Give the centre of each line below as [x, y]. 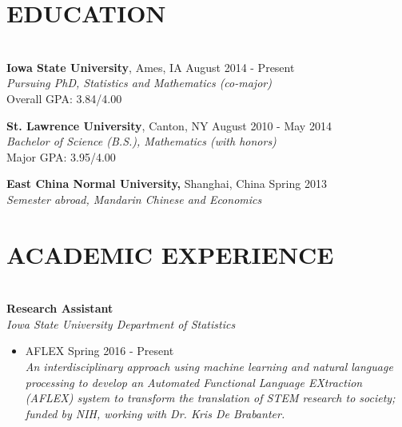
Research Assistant [60, 308]
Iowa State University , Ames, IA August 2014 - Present [151, 67]
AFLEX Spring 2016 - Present [100, 351]
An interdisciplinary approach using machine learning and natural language [209, 366]
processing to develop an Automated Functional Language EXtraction [194, 382]
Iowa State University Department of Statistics [121, 323]
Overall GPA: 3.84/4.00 [64, 98]
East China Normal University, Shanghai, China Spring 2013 [167, 184]
